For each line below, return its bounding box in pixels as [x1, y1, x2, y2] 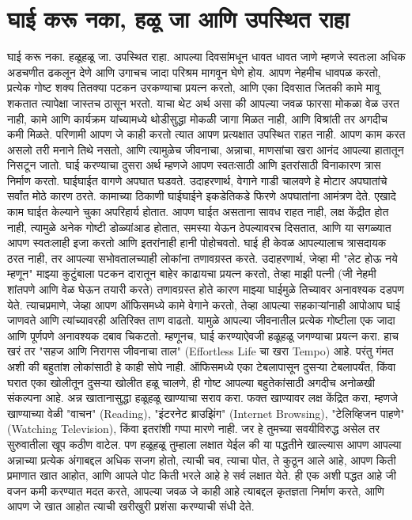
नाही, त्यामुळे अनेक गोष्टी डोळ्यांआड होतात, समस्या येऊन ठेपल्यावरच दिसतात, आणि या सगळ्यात [7, 218, 391, 235]
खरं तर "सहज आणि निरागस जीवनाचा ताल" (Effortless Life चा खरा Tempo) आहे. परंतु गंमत [7, 343, 394, 359]
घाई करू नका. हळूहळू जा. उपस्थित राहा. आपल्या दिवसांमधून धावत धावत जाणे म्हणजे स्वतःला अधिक [7, 48, 406, 65]
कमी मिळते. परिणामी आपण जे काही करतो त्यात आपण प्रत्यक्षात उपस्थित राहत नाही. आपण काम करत [7, 126, 406, 142]
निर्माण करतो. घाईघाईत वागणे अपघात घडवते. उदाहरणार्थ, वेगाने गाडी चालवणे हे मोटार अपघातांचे [7, 172, 387, 188]
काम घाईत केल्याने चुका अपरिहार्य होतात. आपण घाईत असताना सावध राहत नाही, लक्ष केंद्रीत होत [7, 203, 389, 220]
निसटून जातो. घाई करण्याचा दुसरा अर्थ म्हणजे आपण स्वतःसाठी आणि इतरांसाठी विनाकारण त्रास [7, 157, 381, 173]
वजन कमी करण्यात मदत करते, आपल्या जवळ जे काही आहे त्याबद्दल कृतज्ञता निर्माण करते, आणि [7, 482, 384, 499]
